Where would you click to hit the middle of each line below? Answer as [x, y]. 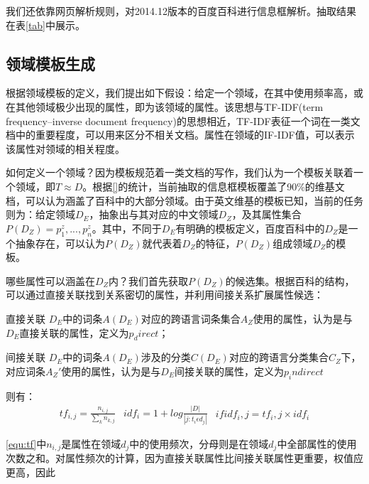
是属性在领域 [91, 443]
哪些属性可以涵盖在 [50, 280]
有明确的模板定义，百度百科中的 [250, 228]
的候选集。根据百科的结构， [290, 280]
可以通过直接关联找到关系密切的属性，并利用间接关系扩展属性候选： [165, 295]
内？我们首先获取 [149, 280]
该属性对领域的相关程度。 [65, 148]
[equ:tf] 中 [26, 443]
